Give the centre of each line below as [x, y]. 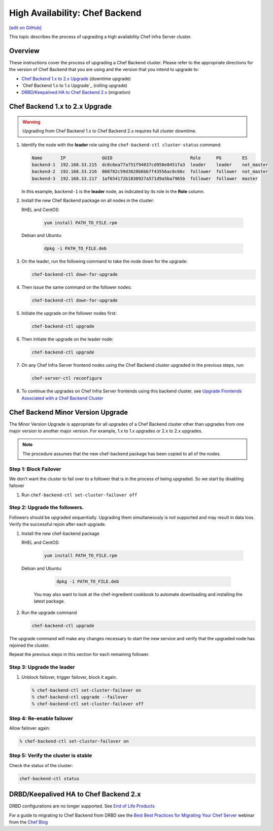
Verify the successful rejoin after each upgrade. [57, 525]
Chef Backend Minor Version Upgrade [68, 412]
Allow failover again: [30, 728]
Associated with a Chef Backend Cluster [62, 398]
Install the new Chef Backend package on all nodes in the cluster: [88, 201]
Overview [24, 51]
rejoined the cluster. [29, 646]
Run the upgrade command [49, 612]
